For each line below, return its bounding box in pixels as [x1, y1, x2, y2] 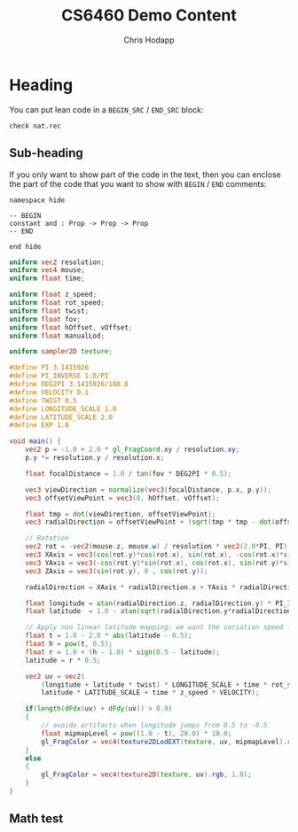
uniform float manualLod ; [9, 331, 105, 340]
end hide [9, 242, 42, 251]
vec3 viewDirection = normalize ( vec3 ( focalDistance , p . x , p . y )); [25, 485, 272, 494]
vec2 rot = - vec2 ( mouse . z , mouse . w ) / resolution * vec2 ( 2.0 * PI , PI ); [25, 542, 292, 551]
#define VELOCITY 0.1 [9, 387, 90, 397]
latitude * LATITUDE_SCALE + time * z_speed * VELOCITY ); [41, 688, 260, 697]
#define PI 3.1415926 [9, 363, 90, 372]
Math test [9, 812, 64, 827]
